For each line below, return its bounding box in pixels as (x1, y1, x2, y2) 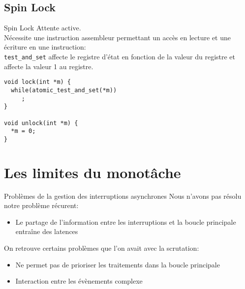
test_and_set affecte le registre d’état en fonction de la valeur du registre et (4, 51, 236, 61)
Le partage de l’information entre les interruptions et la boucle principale (15, 216, 236, 227)
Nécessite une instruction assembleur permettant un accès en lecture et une (4, 32, 231, 42)
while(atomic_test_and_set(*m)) (11, 86, 117, 94)
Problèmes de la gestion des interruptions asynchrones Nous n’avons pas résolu (4, 190, 242, 201)
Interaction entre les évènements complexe (15, 276, 143, 286)
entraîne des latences (15, 226, 78, 236)
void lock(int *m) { (4, 79, 71, 86)
